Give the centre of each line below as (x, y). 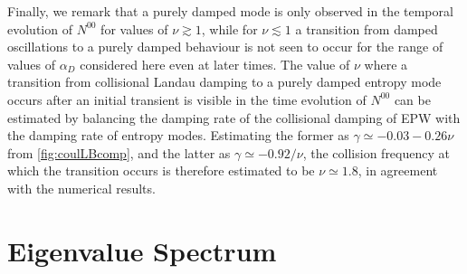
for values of (134, 28)
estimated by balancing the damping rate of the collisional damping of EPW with (234, 117)
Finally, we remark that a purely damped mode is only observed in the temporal (230, 11)
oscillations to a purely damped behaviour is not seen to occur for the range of (225, 47)
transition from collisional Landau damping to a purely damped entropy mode (224, 82)
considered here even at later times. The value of (215, 64)
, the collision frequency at (376, 152)
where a (386, 64)
